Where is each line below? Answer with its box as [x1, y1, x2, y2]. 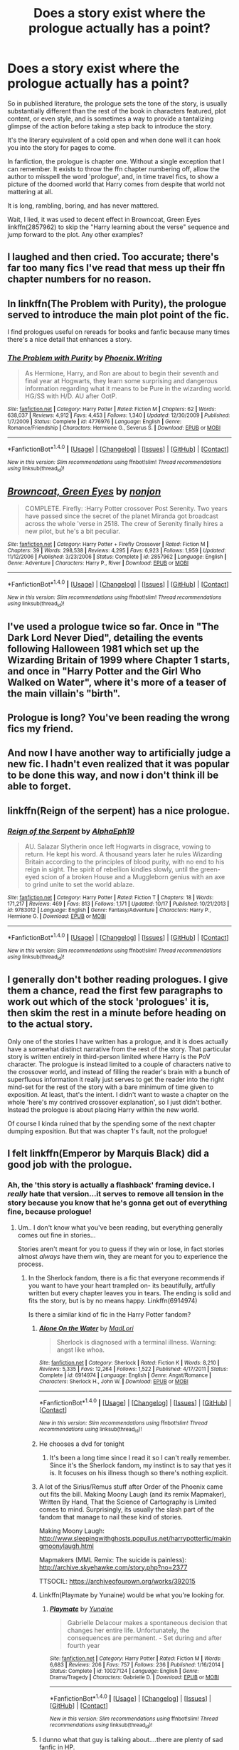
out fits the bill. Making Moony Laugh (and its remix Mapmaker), [38, 1489, 226, 1498]
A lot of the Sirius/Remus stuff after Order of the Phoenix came [38, 1482, 223, 1491]
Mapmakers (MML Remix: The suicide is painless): [38, 1555, 187, 1564]
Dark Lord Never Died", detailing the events [7, 632, 204, 644]
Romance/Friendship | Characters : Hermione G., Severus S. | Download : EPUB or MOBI [7, 425, 221, 432]
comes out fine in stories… [17, 1230, 96, 1239]
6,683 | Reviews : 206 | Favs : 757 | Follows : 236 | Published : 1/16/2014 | [49, 1661, 224, 1668]
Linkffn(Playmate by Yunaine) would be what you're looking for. [38, 1590, 225, 1599]
